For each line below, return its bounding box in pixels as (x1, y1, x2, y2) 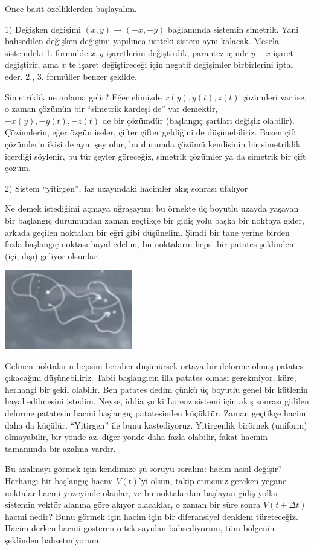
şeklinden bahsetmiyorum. (5, 533, 101, 546)
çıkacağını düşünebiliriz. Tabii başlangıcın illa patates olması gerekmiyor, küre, (5, 371, 296, 384)
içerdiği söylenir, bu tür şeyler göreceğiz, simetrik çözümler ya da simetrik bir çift (5, 149, 306, 162)
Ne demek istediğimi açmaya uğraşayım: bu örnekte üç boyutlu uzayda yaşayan (5, 202, 299, 215)
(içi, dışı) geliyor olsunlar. (5, 249, 100, 262)
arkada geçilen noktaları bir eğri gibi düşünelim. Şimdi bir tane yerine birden (5, 225, 290, 238)
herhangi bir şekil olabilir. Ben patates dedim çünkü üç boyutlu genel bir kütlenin (5, 383, 308, 395)
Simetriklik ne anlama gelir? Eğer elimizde (5, 90, 162, 103)
